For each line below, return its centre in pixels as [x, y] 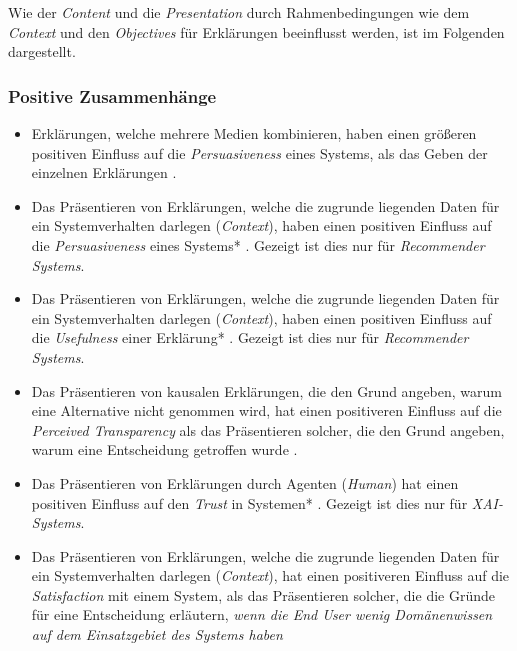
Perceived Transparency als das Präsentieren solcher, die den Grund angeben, [268, 429]
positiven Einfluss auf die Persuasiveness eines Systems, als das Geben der [259, 152]
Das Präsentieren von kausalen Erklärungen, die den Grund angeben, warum [266, 390]
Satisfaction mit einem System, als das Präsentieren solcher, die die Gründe [263, 594]
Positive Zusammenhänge [112, 95]
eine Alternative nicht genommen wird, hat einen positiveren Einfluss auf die [266, 410]
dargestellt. [42, 51]
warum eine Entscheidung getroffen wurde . [164, 449]
